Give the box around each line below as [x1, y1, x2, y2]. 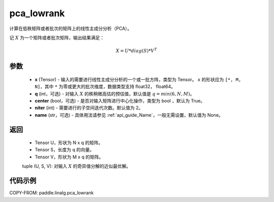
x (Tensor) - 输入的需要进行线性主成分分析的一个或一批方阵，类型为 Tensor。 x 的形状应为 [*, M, [35, 76, 242, 82]
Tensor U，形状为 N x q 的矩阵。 [35, 140, 104, 146]
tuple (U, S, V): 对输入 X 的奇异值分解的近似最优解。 [22, 163, 131, 170]
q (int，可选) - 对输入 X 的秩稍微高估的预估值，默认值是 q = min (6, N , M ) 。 [35, 90, 195, 96]
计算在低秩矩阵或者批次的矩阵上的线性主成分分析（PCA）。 [9, 25, 132, 31]
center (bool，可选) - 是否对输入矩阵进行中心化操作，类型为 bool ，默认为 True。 [35, 97, 205, 104]
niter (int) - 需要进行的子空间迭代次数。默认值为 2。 [35, 105, 143, 111]
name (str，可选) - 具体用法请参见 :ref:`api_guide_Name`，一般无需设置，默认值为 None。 [35, 112, 223, 118]
